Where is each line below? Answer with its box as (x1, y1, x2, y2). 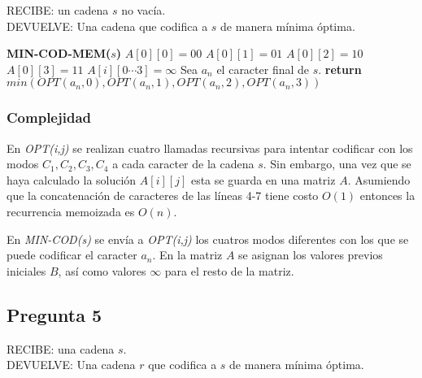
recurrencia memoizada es (7, 202, 135, 219)
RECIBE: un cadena (7, 2, 109, 18)
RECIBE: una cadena (7, 340, 115, 357)
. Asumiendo (347, 171, 411, 188)
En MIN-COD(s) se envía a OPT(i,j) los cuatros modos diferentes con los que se (7, 230, 409, 247)
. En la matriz (152, 246, 223, 263)
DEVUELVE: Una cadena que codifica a (7, 17, 208, 34)
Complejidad (7, 107, 91, 128)
